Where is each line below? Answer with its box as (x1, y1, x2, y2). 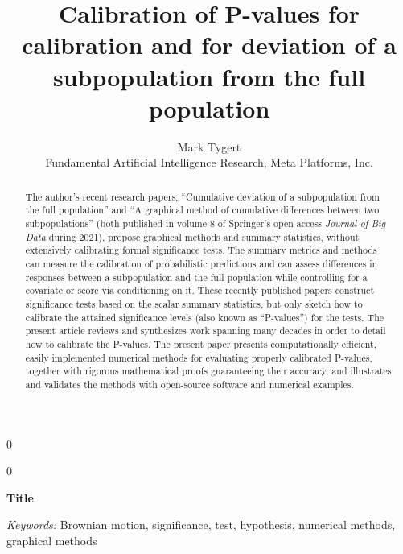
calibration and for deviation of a (22, 28, 397, 61)
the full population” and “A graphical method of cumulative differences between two (25, 203, 380, 217)
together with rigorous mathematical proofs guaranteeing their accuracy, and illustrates (25, 364, 392, 378)
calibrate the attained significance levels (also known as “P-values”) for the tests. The (25, 310, 384, 324)
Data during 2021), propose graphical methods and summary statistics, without (25, 229, 360, 243)
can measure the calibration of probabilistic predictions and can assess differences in (25, 256, 378, 270)
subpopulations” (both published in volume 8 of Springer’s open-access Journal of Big (25, 216, 386, 229)
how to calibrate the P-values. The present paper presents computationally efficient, (25, 337, 376, 350)
